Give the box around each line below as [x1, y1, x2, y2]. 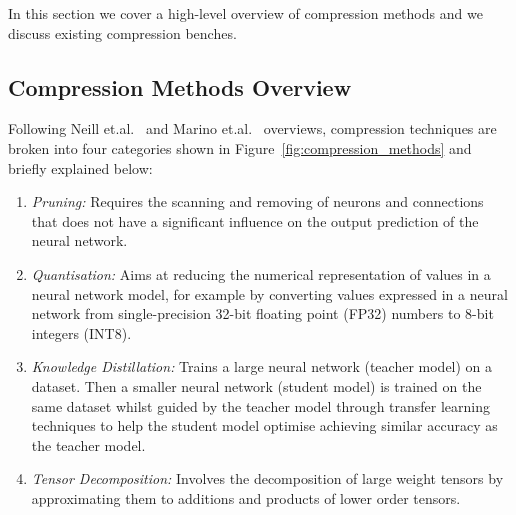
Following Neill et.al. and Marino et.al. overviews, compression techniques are [8, 118, 497, 139]
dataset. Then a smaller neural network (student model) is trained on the [31, 375, 482, 396]
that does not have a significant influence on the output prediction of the [31, 210, 479, 231]
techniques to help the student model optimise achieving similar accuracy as [31, 415, 498, 436]
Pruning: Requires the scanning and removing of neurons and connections [31, 191, 484, 212]
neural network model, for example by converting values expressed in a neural [31, 283, 508, 304]
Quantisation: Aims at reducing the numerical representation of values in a [31, 263, 491, 284]
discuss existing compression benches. [8, 22, 237, 43]
